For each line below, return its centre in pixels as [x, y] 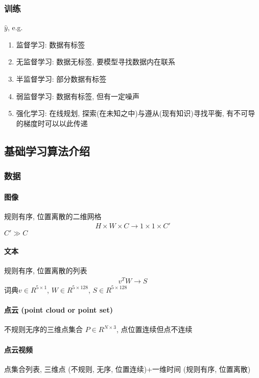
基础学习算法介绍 [47, 150]
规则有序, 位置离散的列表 [46, 270]
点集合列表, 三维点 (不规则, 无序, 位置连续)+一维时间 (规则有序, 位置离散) [127, 369]
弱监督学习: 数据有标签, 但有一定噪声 [78, 96]
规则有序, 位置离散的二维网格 [53, 216]
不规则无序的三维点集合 [43, 329]
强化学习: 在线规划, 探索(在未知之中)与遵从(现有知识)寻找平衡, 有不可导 [136, 113]
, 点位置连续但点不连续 [154, 329]
